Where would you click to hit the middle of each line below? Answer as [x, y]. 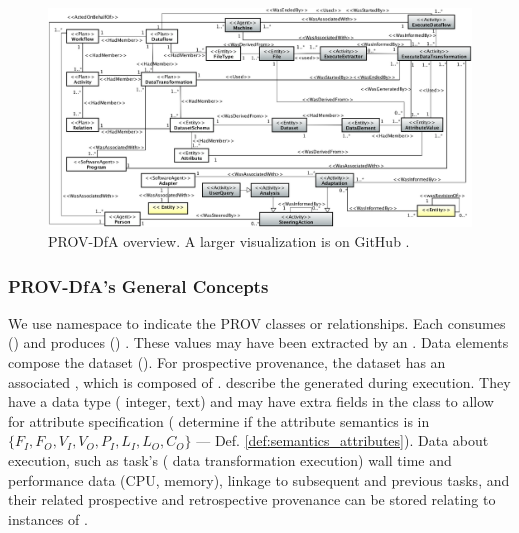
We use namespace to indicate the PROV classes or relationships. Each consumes [257, 322]
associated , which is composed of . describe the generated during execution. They [259, 381]
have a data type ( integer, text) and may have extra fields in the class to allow [251, 401]
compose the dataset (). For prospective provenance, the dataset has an [227, 362]
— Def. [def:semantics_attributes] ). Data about [342, 440]
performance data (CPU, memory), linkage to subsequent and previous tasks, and [259, 479]
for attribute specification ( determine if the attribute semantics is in [219, 420]
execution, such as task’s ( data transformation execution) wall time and [230, 460]
